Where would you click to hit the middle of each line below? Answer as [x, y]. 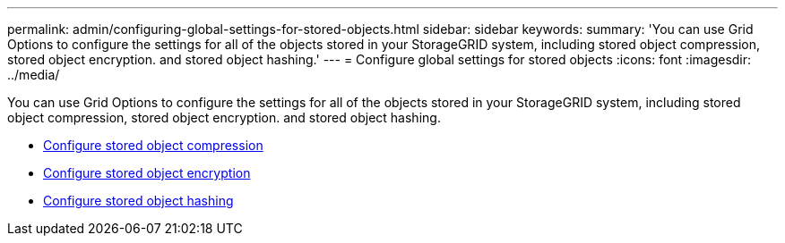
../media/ [34, 75]
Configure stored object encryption [147, 173]
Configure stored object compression [153, 145]
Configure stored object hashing [138, 201]
